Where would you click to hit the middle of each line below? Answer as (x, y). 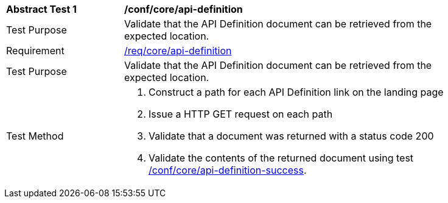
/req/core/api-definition (178, 51)
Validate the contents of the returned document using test (281, 158)
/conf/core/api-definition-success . (228, 170)
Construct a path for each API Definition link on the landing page (296, 92)
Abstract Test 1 (41, 9)
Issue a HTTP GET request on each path (241, 114)
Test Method (35, 136)
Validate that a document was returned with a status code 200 (291, 136)
